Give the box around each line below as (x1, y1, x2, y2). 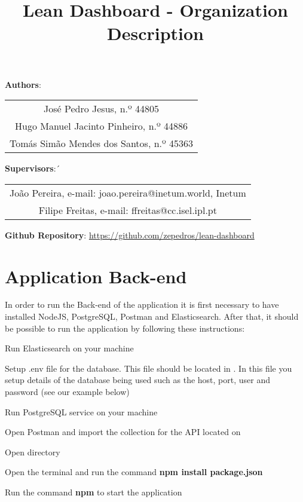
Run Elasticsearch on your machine (5, 342, 134, 354)
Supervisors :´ (5, 162, 60, 175)
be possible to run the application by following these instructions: (5, 322, 245, 334)
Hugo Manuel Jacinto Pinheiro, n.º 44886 (15, 119, 188, 133)
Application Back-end (5, 264, 187, 288)
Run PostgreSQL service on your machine (5, 405, 158, 418)
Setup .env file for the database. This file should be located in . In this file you (5, 362, 292, 374)
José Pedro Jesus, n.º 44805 (44, 102, 160, 116)
